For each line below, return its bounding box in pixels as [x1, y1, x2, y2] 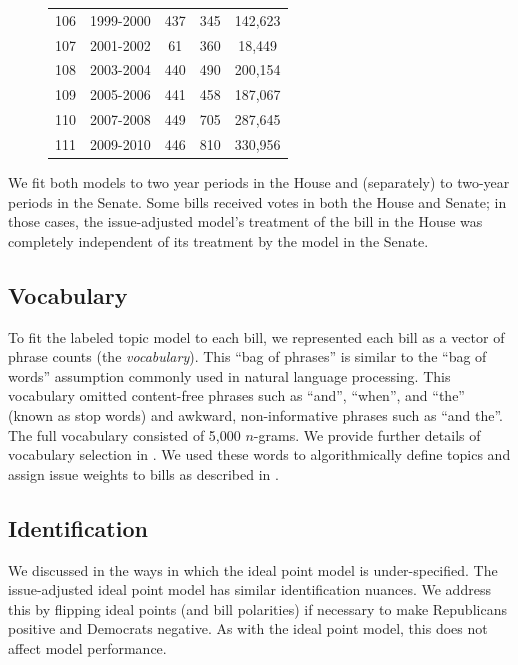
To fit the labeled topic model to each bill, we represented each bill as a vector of [8, 326, 505, 347]
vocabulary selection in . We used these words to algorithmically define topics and [8, 444, 511, 465]
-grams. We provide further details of [253, 424, 481, 445]
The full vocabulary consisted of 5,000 [8, 424, 241, 445]
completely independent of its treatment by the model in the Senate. [8, 230, 429, 251]
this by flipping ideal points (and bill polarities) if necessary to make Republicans [8, 598, 507, 619]
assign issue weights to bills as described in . [8, 463, 279, 484]
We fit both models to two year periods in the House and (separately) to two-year [8, 172, 510, 193]
